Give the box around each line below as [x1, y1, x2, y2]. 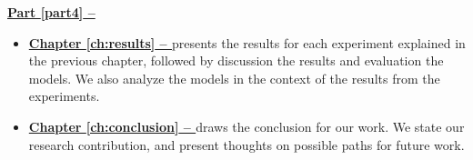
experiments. [28, 86, 100, 105]
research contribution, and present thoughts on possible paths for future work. [28, 135, 465, 154]
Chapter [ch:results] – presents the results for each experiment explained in [28, 33, 466, 52]
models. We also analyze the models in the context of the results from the [28, 68, 440, 87]
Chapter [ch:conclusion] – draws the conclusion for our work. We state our [28, 116, 465, 135]
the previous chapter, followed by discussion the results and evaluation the [28, 51, 444, 70]
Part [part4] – [7, 3, 96, 21]
